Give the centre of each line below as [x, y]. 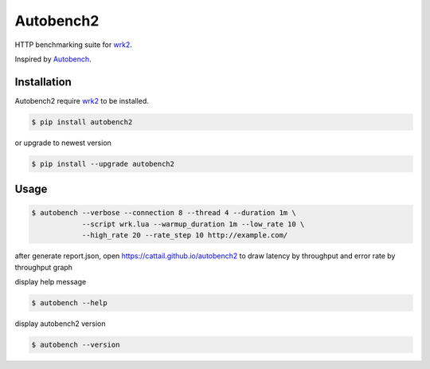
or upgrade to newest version [63, 143]
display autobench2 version [60, 324]
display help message [51, 281]
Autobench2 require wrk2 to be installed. [82, 100]
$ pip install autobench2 [82, 122]
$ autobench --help [69, 302]
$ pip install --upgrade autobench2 [103, 164]
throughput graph [44, 267]
